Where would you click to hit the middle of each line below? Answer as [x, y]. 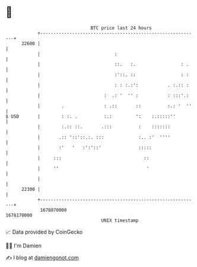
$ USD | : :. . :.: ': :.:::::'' [91, 116]
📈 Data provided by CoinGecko [44, 232]
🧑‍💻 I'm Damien [24, 246]
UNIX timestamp [120, 220]
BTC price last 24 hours [121, 28]
